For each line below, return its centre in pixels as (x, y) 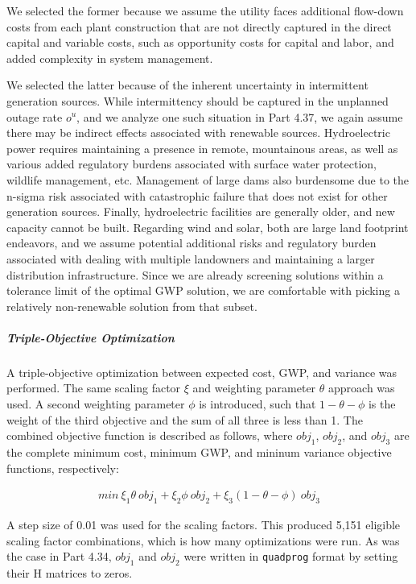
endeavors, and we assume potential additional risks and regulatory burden (192, 243)
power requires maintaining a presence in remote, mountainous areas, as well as (202, 148)
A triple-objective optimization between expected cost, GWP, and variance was (202, 372)
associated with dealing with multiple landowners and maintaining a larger (191, 258)
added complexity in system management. (110, 58)
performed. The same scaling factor (94, 388)
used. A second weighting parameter (96, 404)
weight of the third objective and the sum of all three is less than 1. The (185, 419)
